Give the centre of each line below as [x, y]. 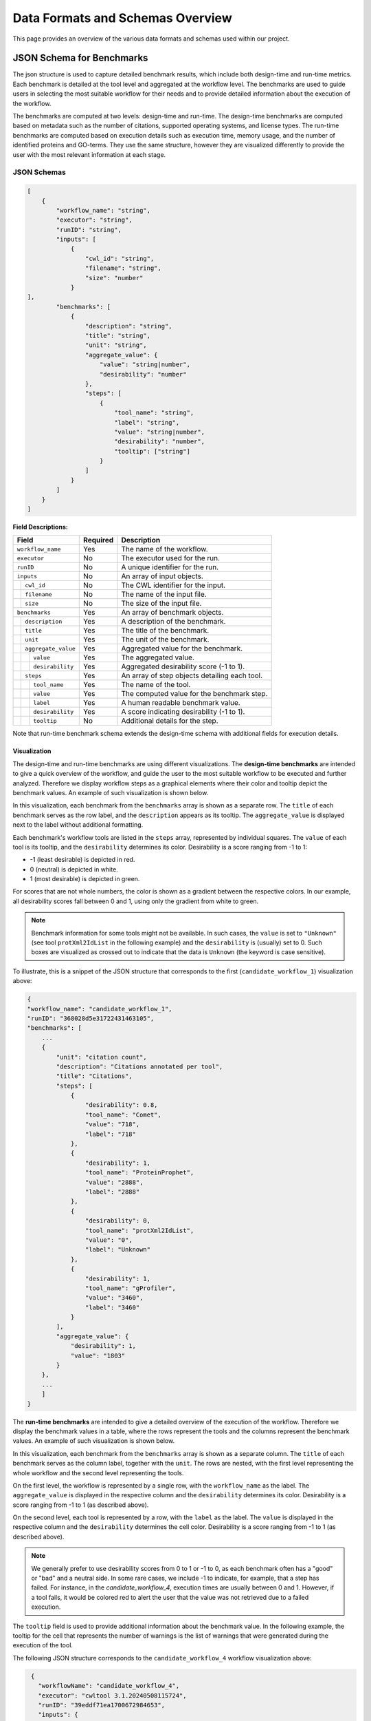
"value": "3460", [114, 1298]
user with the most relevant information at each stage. [89, 154]
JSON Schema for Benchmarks [80, 58]
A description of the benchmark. [173, 622]
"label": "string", [147, 422]
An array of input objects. [162, 576]
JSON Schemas [40, 172]
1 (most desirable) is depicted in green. [85, 879]
